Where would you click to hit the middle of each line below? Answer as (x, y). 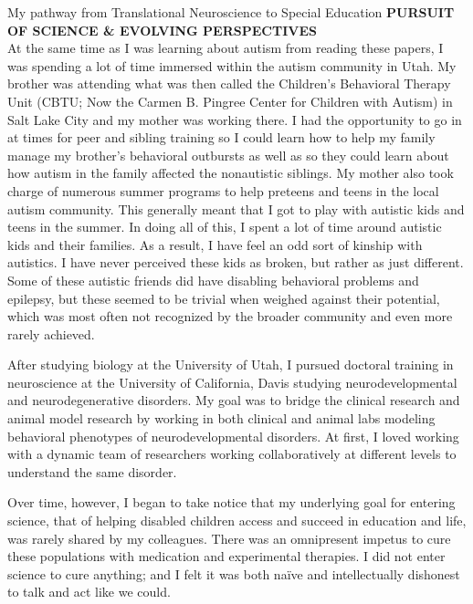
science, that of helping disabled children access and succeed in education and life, (237, 521)
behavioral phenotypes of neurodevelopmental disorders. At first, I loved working (233, 436)
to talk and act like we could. (89, 592)
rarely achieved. (51, 333)
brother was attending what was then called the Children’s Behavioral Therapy (229, 83)
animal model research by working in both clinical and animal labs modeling (221, 418)
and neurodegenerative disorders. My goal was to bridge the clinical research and (234, 400)
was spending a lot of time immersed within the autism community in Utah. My (232, 65)
